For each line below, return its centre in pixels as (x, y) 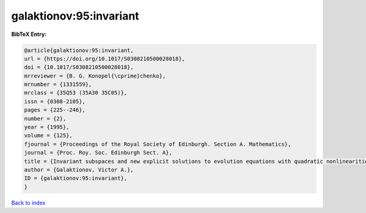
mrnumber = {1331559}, (58, 85)
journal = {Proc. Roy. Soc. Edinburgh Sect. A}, (98, 153)
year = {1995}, (47, 127)
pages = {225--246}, (55, 110)
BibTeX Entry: (29, 34)
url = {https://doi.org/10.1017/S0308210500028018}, (105, 59)
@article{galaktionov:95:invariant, (79, 50)
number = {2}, (45, 118)
